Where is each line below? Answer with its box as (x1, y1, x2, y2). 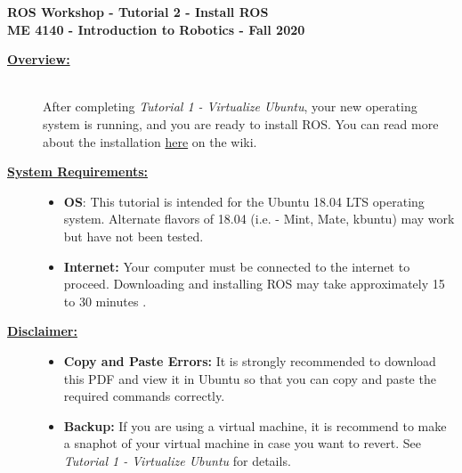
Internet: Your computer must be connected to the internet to (63, 257, 410, 275)
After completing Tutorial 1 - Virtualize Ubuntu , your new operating (43, 97, 417, 116)
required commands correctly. (63, 387, 225, 405)
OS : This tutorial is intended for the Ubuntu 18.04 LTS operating (63, 192, 425, 210)
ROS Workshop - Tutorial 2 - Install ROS (7, 3, 269, 20)
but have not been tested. (63, 226, 204, 245)
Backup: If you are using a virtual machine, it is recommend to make (63, 416, 447, 435)
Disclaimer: (7, 322, 77, 340)
